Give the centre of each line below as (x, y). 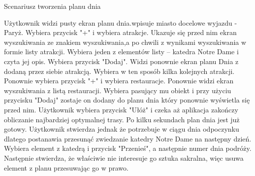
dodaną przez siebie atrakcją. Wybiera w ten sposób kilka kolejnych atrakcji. (119, 71)
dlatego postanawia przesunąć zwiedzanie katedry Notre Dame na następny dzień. (128, 138)
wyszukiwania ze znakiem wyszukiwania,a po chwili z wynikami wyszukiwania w (125, 42)
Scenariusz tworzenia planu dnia (52, 6)
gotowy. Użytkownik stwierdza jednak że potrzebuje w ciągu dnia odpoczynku (122, 129)
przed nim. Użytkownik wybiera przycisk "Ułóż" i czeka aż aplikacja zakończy (121, 109)
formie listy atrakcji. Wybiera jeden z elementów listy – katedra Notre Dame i (121, 52)
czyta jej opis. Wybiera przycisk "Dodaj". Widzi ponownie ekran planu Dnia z (121, 61)
